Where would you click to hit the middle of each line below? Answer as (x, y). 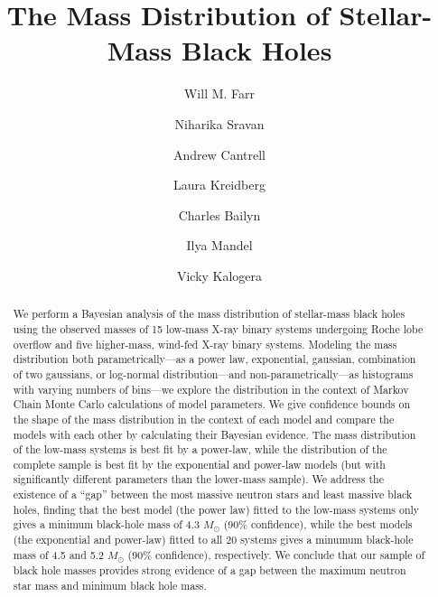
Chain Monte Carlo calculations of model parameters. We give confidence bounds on (212, 404)
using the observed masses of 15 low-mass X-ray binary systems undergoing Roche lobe (218, 328)
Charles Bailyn (219, 215)
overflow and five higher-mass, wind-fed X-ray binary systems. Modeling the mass (205, 344)
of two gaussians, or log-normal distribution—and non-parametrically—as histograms (213, 373)
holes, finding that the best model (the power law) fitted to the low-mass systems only (216, 509)
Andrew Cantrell (219, 154)
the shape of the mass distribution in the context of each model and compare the (204, 419)
